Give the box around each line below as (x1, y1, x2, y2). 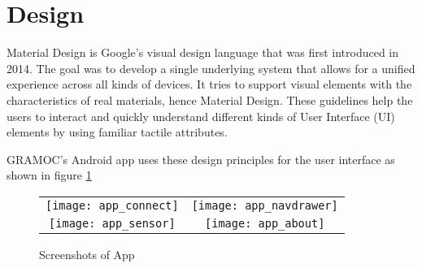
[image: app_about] (205, 216, 325, 230)
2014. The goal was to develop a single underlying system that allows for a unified (7, 59, 415, 76)
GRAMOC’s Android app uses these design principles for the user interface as (7, 150, 395, 167)
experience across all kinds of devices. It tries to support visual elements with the (7, 76, 412, 93)
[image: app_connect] (46, 198, 179, 212)
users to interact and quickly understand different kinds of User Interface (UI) (7, 107, 395, 124)
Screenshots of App (39, 245, 135, 262)
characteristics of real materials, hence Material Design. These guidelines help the (7, 91, 413, 108)
